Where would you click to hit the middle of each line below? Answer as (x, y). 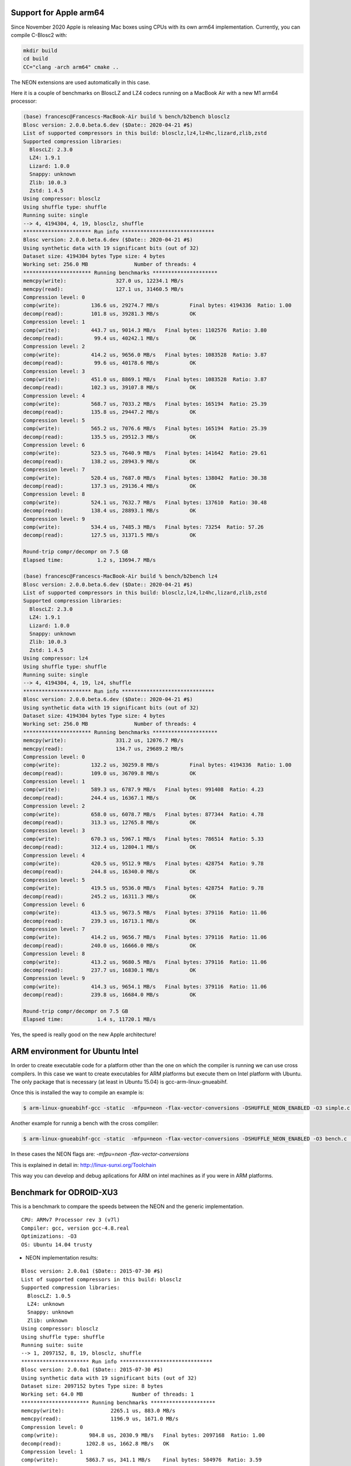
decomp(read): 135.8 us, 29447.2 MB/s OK (109, 412)
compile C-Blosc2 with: (39, 35)
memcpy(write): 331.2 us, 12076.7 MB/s (103, 741)
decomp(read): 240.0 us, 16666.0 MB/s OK (109, 945)
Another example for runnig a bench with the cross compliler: (85, 1124)
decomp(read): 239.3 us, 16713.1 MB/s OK (109, 921)
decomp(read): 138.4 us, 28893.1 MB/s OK (109, 511)
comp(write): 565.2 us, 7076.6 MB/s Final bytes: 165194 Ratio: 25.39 (145, 429)
